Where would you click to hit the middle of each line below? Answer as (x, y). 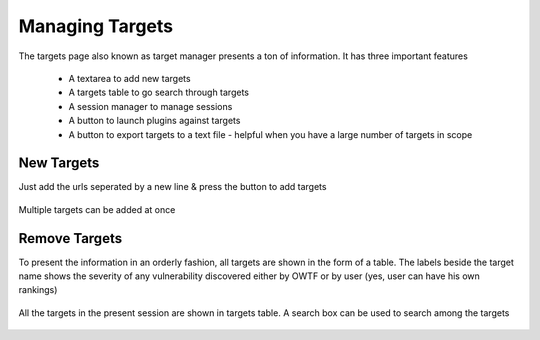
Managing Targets (96, 26)
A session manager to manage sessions (150, 106)
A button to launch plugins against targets (154, 121)
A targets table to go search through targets (159, 92)
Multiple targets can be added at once (97, 209)
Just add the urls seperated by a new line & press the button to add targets (172, 187)
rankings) (38, 290)
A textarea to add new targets (129, 78)
